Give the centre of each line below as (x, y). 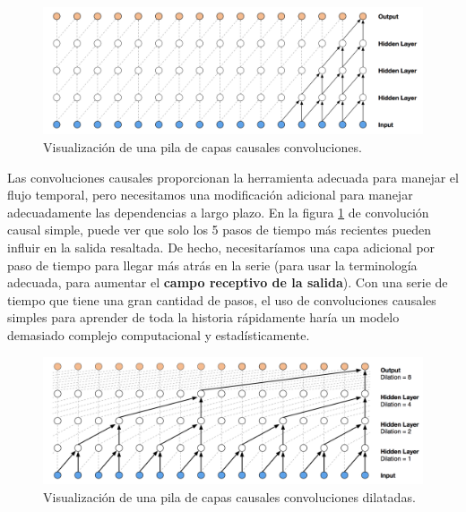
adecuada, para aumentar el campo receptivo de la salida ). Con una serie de (228, 282)
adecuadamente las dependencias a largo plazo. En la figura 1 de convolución (218, 212)
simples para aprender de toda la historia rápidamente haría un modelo (203, 317)
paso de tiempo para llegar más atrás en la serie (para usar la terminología (212, 265)
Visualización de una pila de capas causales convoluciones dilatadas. (229, 496)
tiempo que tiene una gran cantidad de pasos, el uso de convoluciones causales (222, 299)
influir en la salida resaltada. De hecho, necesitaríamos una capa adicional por (221, 247)
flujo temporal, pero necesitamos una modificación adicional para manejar (210, 195)
